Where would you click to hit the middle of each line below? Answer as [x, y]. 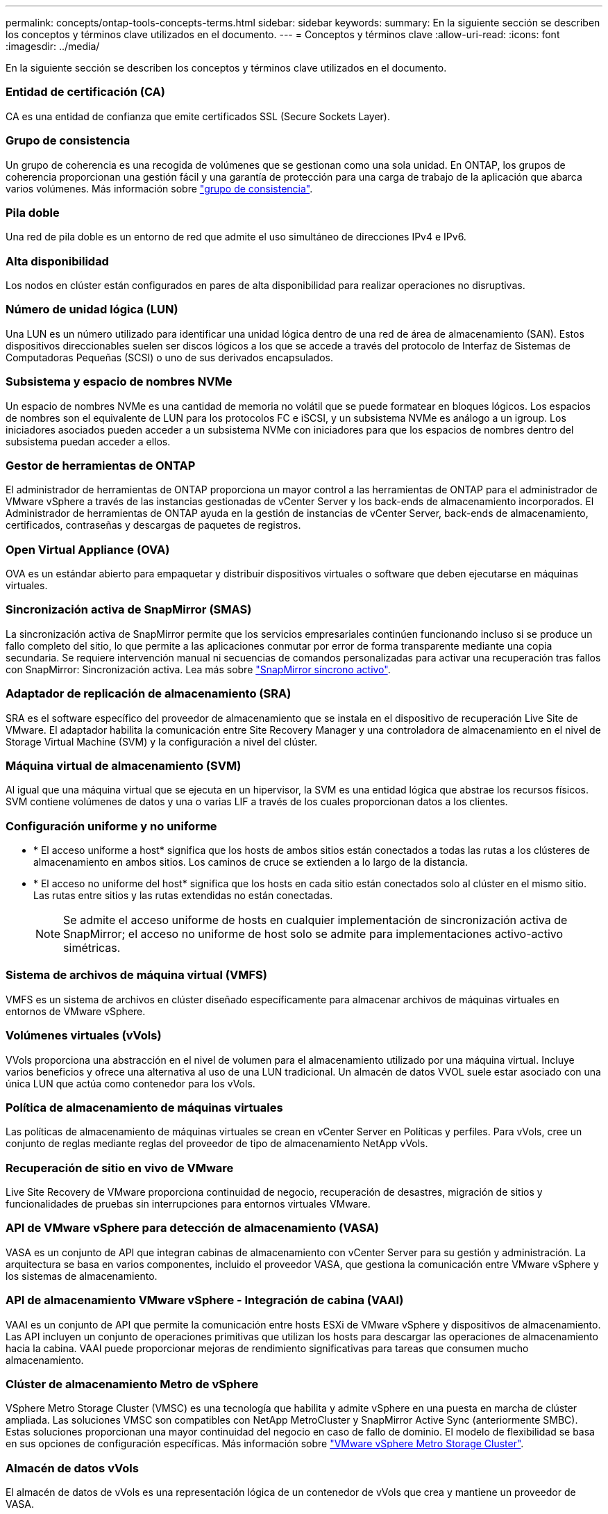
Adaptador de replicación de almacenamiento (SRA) [149, 694]
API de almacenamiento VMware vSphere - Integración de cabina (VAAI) [205, 1300]
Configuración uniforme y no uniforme [111, 826]
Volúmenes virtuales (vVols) [84, 1036]
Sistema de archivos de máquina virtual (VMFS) [136, 975]
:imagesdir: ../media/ [53, 46]
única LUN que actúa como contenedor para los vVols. [130, 1083]
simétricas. [92, 948]
